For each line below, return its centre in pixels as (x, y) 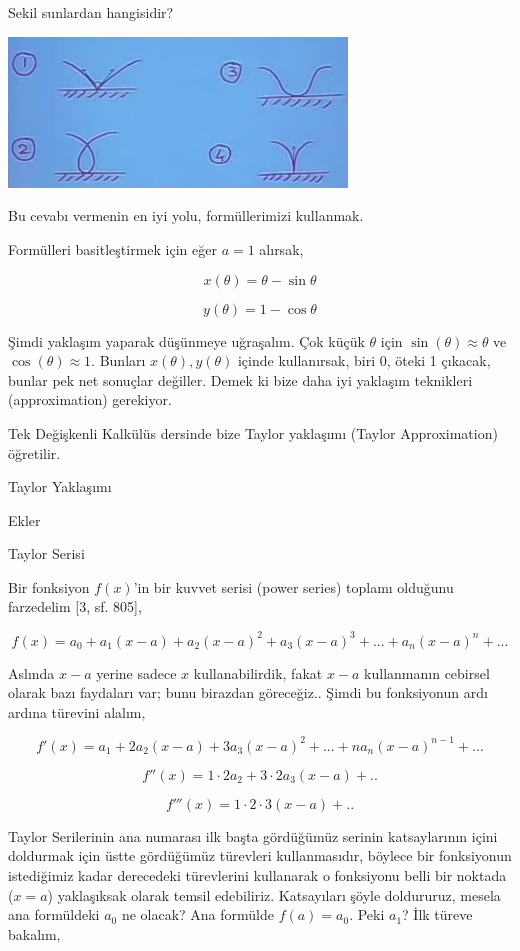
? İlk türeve (437, 914)
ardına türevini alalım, (77, 711)
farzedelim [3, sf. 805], (75, 606)
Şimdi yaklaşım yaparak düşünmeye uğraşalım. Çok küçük (186, 340)
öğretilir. (34, 452)
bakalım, (34, 933)
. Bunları (118, 360)
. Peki (367, 914)
